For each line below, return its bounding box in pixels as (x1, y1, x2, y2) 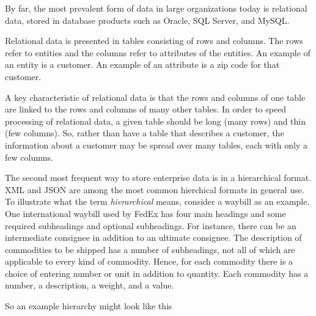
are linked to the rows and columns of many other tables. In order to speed (5, 103, 287, 116)
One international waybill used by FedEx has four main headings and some (5, 207, 286, 219)
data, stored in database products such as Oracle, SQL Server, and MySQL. (5, 13, 290, 26)
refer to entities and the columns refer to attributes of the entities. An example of (5, 46, 310, 59)
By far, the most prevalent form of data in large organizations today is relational (5, 2, 307, 14)
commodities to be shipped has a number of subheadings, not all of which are (5, 243, 295, 255)
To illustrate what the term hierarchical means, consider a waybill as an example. (5, 195, 310, 208)
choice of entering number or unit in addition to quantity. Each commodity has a (5, 266, 309, 279)
